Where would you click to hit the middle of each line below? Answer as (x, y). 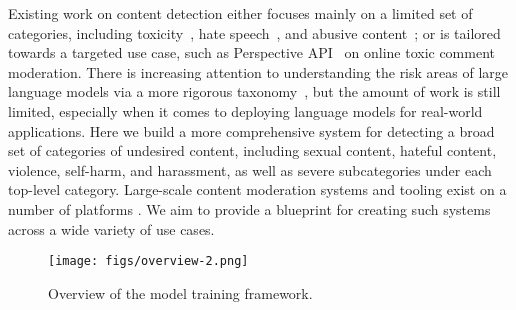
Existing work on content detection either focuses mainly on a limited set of (240, 13)
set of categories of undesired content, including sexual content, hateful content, (252, 150)
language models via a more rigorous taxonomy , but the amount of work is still (254, 91)
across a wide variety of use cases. (111, 228)
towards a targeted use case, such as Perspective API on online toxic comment (251, 52)
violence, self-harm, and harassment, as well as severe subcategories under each (250, 169)
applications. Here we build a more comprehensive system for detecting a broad (251, 130)
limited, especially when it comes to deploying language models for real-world (245, 110)
